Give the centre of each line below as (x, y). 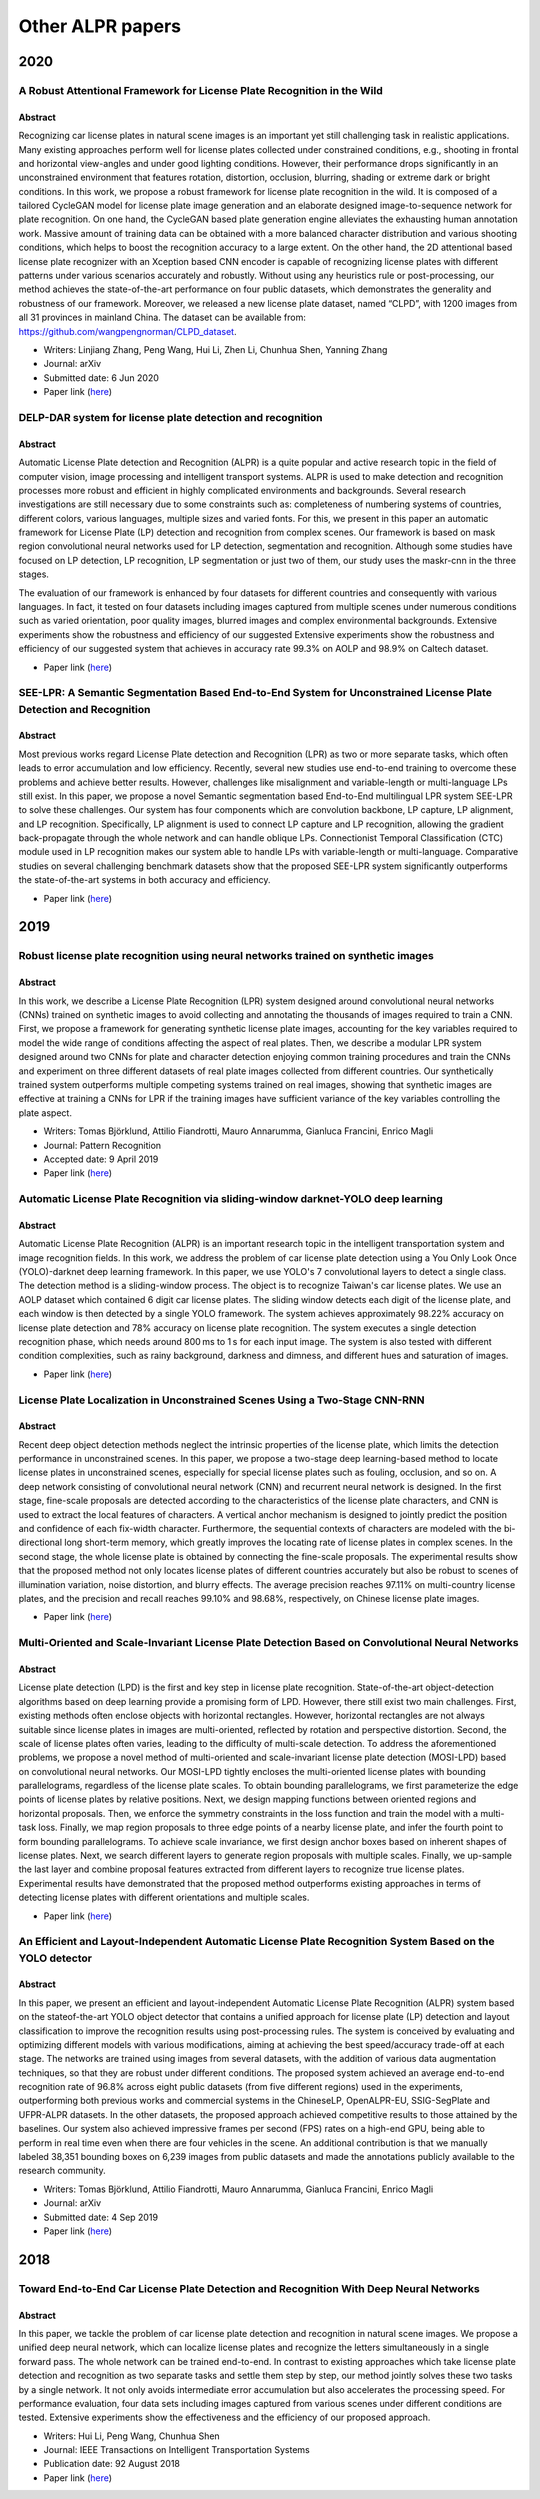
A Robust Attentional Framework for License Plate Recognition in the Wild (201, 90)
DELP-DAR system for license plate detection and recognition (170, 417)
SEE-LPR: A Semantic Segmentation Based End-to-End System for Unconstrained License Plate (255, 693)
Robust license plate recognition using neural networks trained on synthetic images (226, 956)
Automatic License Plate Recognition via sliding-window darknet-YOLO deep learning (231, 1199)
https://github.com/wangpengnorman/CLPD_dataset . (127, 331)
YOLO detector (55, 1958)
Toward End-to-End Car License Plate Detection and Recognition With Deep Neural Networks (249, 2288)
